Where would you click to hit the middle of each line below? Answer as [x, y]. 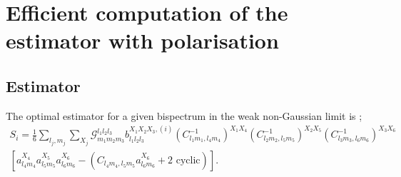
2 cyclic [184, 160]
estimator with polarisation [142, 40]
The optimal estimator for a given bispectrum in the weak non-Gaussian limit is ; [184, 115]
